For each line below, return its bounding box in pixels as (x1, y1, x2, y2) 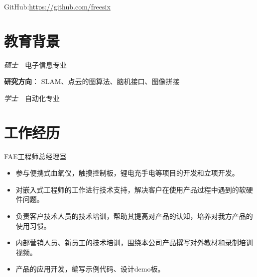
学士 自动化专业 (4, 92, 60, 103)
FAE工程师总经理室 (4, 151, 67, 161)
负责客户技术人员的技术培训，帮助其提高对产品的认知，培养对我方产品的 (15, 211, 253, 221)
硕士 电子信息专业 (4, 59, 67, 70)
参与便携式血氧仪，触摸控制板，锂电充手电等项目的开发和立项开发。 (15, 168, 239, 178)
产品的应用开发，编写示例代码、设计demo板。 (15, 264, 165, 274)
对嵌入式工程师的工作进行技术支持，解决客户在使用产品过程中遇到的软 (15, 184, 246, 194)
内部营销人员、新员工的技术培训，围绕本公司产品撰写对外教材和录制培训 (15, 237, 253, 248)
